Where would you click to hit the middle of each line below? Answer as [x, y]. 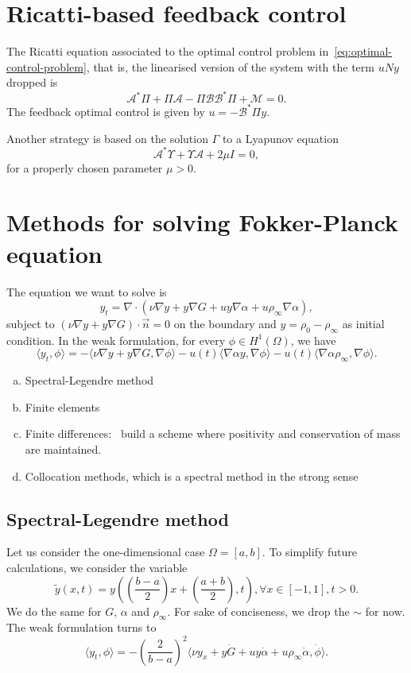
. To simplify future [309, 552]
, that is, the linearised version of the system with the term [230, 66]
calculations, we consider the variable [97, 568]
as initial [363, 324]
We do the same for [54, 611]
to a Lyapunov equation [280, 138]
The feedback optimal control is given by [106, 111]
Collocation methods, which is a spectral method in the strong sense [192, 476]
